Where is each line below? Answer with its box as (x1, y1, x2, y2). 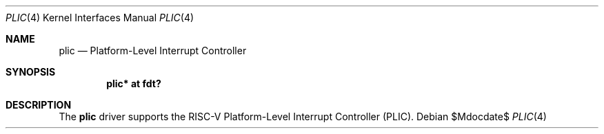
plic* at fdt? (106, 78, 161, 89)
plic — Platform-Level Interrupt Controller (59, 45, 247, 56)
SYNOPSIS (6, 66, 56, 78)
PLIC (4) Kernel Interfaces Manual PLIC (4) (6, 12, 194, 23)
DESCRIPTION (6, 99, 72, 111)
